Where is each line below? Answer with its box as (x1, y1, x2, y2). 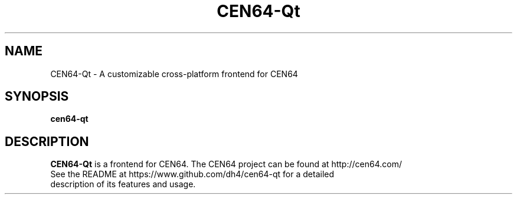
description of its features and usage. (50, 179, 196, 190)
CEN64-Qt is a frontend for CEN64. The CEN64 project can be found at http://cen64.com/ (50, 159, 402, 170)
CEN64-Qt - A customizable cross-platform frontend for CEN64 (50, 68, 298, 79)
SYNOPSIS (5, 89, 69, 104)
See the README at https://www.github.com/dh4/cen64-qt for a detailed (50, 169, 335, 180)
